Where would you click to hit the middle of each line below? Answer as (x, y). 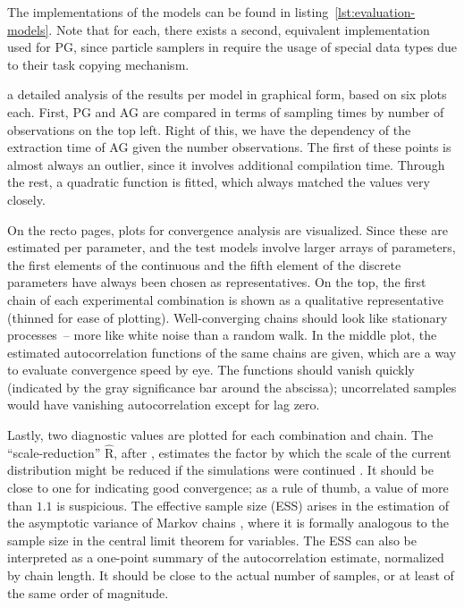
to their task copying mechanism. (98, 64)
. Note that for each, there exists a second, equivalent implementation (239, 29)
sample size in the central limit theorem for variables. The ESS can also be (212, 540)
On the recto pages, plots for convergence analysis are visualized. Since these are (228, 229)
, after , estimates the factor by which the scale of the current (283, 452)
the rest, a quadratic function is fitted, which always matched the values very (219, 182)
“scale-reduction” (54, 452)
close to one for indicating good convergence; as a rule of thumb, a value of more (228, 488)
